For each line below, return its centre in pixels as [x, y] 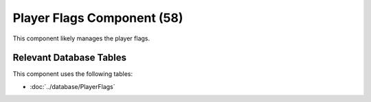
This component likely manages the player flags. [81, 38]
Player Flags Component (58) [98, 18]
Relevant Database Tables [70, 58]
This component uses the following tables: [73, 74]
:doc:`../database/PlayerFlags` [73, 86]
